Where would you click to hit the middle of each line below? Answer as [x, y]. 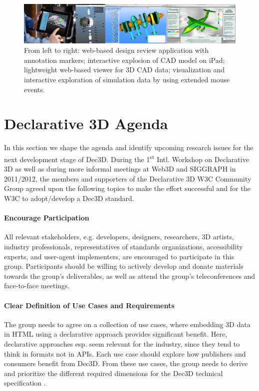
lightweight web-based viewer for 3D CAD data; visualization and [124, 70]
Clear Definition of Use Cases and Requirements [89, 305]
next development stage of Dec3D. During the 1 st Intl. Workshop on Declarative [127, 158]
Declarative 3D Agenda [86, 123]
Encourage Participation [47, 218]
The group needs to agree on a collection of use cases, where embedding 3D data [127, 324]
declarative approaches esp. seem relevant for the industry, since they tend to [122, 343]
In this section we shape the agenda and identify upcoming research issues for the [129, 147]
